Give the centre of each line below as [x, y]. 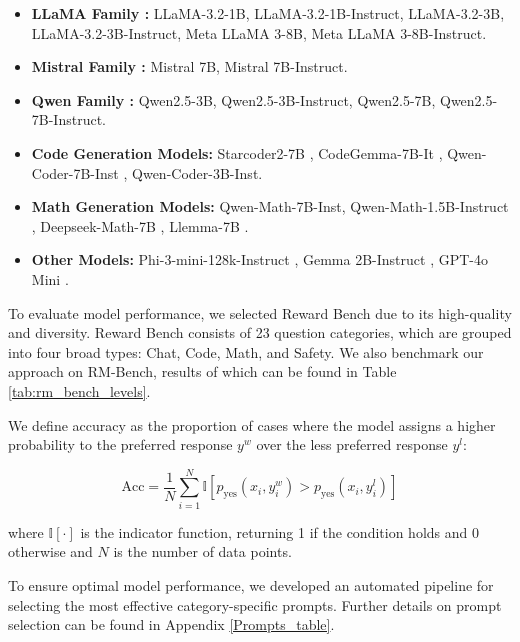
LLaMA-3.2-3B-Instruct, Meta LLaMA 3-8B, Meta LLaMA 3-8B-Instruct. [259, 32]
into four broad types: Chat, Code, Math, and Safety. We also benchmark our [246, 351]
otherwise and [50, 551]
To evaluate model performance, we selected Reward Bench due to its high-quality [260, 312]
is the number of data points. [202, 551]
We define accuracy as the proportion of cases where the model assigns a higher [252, 424]
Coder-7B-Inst [75, 172]
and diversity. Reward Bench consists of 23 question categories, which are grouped [260, 332]
